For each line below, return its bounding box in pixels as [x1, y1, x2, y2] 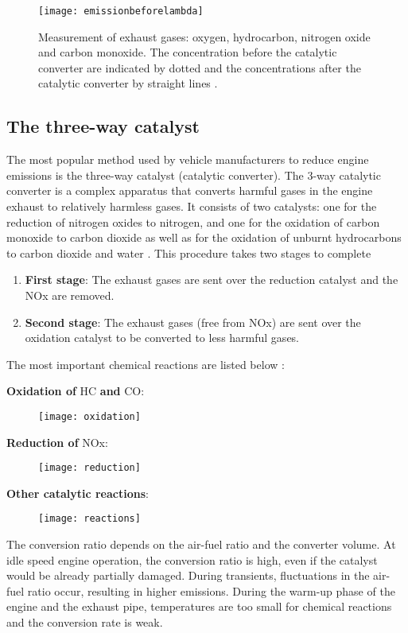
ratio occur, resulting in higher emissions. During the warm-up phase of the [27, 582, 395, 599]
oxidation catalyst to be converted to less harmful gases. [25, 329, 300, 346]
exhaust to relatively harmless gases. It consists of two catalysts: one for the [6, 198, 377, 215]
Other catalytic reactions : [6, 484, 149, 501]
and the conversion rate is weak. [6, 614, 163, 631]
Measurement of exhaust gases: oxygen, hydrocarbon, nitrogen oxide [38, 28, 371, 45]
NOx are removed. [25, 286, 115, 303]
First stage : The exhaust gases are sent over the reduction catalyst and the [25, 271, 398, 288]
